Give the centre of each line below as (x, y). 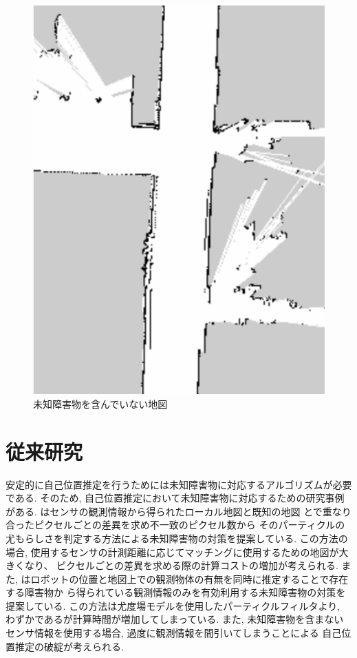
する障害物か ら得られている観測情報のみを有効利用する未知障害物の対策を (176, 592)
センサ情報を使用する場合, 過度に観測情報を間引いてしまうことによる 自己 (174, 633)
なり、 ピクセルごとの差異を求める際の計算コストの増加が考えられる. (181, 565)
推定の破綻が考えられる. (69, 646)
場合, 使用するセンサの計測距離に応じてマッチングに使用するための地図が (172, 552)
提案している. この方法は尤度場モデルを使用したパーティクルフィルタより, (173, 605)
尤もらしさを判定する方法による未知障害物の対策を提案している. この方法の (177, 538)
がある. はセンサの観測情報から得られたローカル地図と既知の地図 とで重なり (178, 511)
